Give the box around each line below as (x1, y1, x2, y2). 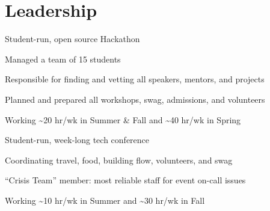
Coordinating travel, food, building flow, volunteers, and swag (5, 153, 233, 166)
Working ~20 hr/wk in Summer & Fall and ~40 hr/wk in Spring (5, 113, 241, 126)
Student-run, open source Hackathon (5, 32, 140, 45)
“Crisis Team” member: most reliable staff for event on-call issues (5, 174, 246, 186)
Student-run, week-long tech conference (5, 133, 150, 146)
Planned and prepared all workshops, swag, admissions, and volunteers (5, 93, 265, 105)
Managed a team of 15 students (5, 52, 121, 65)
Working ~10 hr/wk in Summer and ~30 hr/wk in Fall (5, 194, 205, 206)
